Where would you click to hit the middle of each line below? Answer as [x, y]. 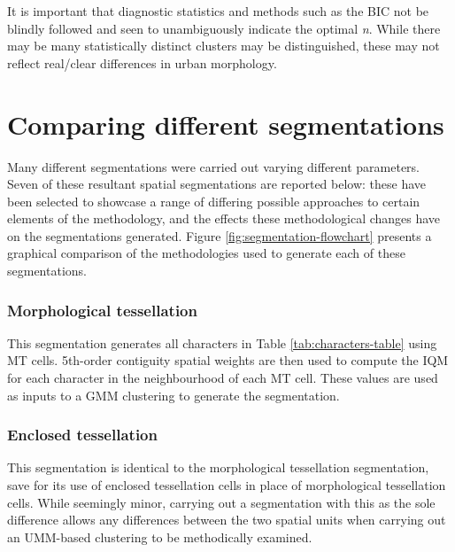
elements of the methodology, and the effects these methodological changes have [224, 218]
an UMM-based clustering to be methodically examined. [160, 536]
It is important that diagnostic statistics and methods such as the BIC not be [218, 11]
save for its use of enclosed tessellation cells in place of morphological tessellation [227, 485]
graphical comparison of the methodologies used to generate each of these [206, 253]
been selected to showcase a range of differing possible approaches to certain [214, 201]
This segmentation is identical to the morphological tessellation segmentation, [218, 467]
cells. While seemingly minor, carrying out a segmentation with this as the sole [221, 502]
